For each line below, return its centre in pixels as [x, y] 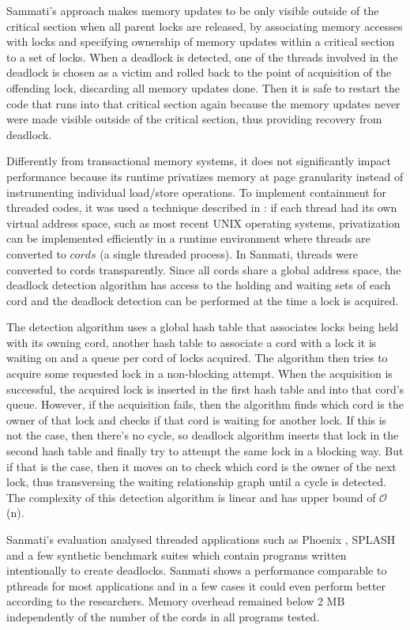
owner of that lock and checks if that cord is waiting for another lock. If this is [197, 419]
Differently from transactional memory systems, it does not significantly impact [199, 161]
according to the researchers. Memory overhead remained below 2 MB [176, 601]
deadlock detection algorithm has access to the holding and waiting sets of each [199, 285]
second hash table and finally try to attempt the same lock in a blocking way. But [205, 451]
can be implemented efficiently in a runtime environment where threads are [188, 238]
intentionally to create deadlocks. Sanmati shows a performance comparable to [197, 570]
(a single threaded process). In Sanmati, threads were [229, 253]
